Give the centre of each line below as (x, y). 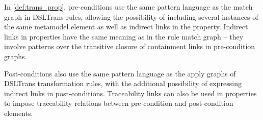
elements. (19, 113)
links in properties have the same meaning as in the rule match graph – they (124, 36)
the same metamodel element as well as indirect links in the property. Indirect (126, 27)
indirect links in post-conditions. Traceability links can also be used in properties (130, 93)
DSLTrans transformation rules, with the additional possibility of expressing (123, 83)
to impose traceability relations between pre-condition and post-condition (119, 103)
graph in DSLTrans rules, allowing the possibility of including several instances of (131, 16)
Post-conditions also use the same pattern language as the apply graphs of (120, 73)
